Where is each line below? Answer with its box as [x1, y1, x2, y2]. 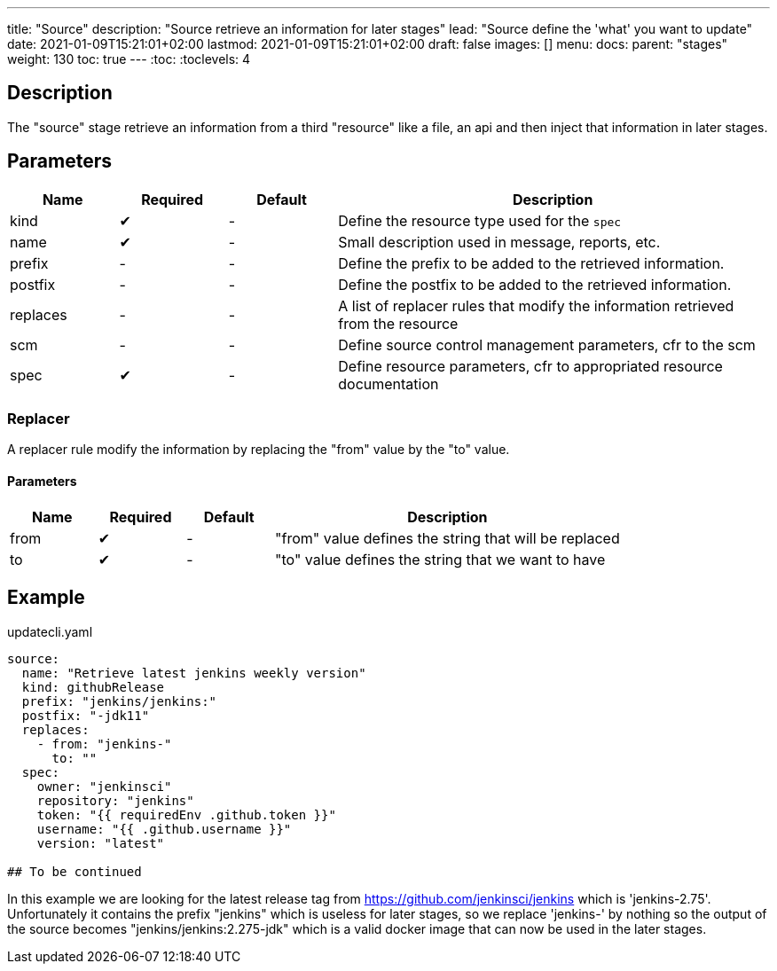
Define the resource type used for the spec [338, 211, 622, 230]
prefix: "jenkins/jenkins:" [21, 693, 217, 709]
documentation [338, 374, 439, 393]
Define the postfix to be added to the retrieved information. [338, 275, 732, 294]
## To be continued [7, 864, 142, 879]
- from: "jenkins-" [36, 736, 172, 751]
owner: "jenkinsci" [36, 779, 172, 794]
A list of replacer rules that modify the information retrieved [338, 296, 734, 315]
